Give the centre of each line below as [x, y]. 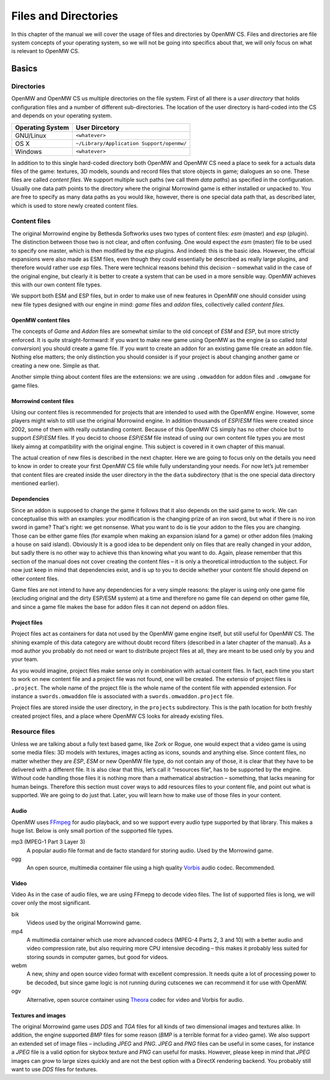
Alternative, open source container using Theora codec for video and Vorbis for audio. [135, 999]
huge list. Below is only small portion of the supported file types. [92, 830]
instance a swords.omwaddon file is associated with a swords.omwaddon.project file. [123, 696]
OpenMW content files [41, 320]
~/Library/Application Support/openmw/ [131, 144]
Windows [28, 151]
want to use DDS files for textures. [54, 1069]
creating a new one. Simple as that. [56, 365]
